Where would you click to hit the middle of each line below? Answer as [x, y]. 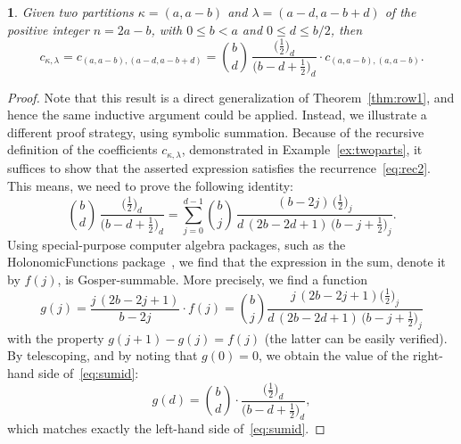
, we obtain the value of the [333, 355]
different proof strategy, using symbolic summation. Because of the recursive [216, 132]
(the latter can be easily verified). [356, 337]
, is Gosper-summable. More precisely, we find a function [212, 279]
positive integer [48, 29]
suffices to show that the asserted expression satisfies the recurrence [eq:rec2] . [219, 167]
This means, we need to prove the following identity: [151, 185]
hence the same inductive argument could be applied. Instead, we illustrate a [217, 115]
